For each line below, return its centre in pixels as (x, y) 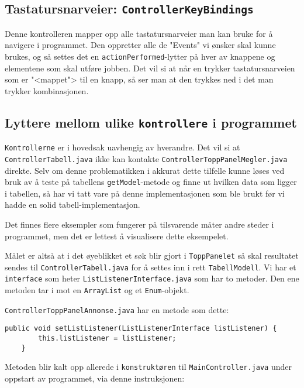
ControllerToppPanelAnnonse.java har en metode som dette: (117, 309)
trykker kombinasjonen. (47, 90)
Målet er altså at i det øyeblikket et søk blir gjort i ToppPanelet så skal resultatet (152, 255)
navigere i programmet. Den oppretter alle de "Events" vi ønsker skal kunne (140, 45)
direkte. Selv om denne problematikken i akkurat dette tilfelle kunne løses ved (145, 170)
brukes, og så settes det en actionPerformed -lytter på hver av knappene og (140, 56)
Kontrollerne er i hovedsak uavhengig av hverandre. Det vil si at (122, 147)
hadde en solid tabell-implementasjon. (72, 205)
